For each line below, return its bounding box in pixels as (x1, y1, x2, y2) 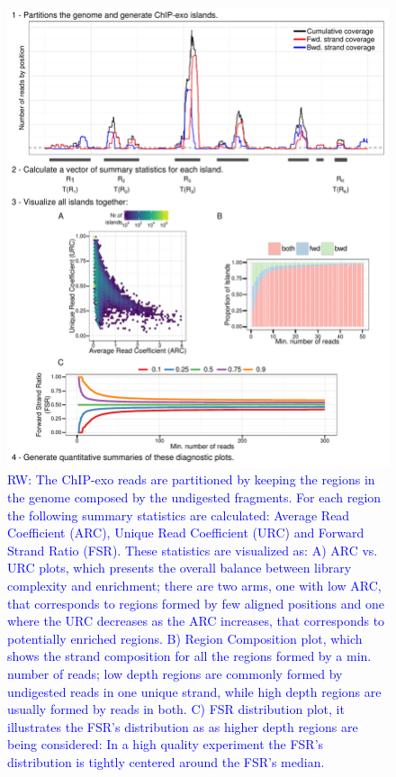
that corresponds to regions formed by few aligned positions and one (7, 593, 385, 612)
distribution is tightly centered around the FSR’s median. (7, 752, 325, 771)
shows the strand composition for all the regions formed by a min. (7, 646, 372, 665)
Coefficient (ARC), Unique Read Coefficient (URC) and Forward (7, 523, 364, 542)
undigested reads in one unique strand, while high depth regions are (7, 682, 382, 700)
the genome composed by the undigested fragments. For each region (7, 487, 382, 506)
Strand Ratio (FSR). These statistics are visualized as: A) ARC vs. (7, 540, 378, 559)
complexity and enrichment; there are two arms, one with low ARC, (7, 575, 382, 594)
